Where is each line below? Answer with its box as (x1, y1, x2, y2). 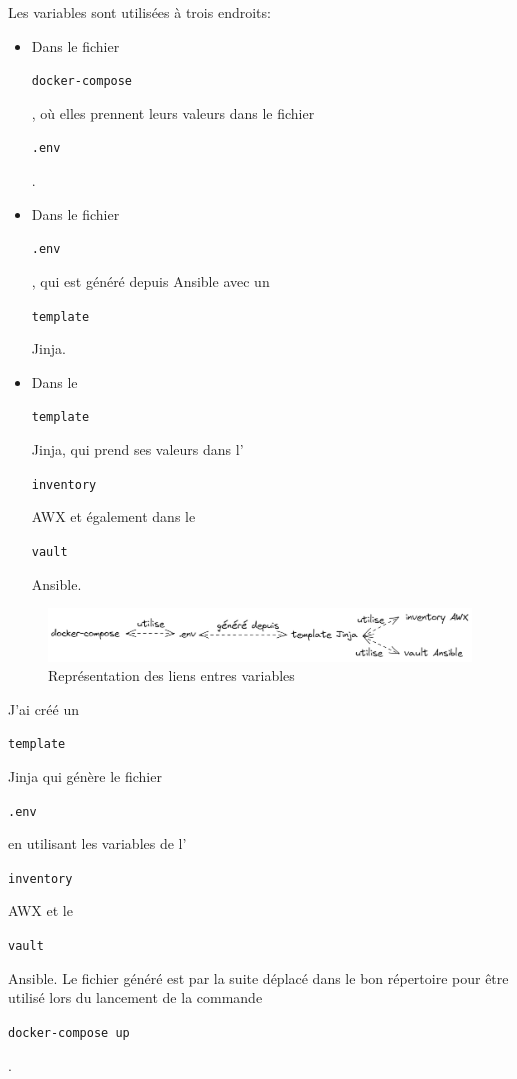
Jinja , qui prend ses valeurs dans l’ (31, 439, 244, 460)
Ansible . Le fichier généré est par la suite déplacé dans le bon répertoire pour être (8, 967, 509, 988)
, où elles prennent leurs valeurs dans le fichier (31, 102, 315, 123)
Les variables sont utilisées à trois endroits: (8, 2, 271, 22)
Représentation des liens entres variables (48, 665, 295, 686)
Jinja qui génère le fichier (8, 765, 162, 786)
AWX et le (8, 900, 73, 921)
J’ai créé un (8, 698, 80, 719)
